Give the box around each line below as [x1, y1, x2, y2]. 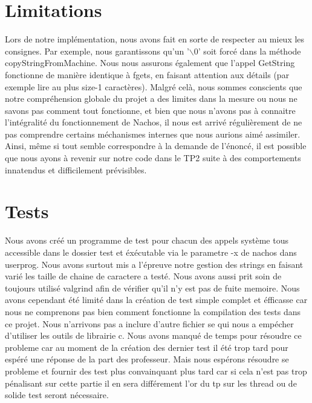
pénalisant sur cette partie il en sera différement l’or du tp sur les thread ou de [5, 376, 297, 389]
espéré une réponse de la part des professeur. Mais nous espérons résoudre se [5, 353, 289, 365]
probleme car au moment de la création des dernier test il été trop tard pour [5, 341, 288, 353]
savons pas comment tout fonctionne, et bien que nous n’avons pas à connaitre [5, 104, 296, 116]
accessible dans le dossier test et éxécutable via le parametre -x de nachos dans [5, 245, 297, 258]
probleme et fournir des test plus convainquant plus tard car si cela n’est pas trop [5, 364, 307, 377]
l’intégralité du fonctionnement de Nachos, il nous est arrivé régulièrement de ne [5, 116, 302, 128]
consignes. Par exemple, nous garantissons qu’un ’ [5, 44, 189, 57]
